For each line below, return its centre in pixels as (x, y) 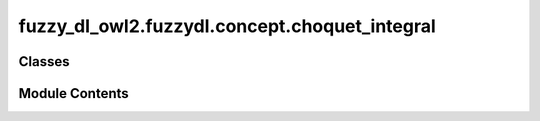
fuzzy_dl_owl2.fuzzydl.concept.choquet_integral (227, 26)
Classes (44, 61)
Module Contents (73, 93)
